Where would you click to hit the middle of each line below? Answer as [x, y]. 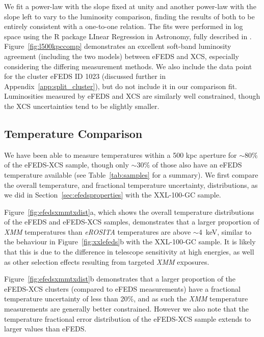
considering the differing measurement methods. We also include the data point [128, 66]
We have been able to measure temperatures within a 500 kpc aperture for [121, 155]
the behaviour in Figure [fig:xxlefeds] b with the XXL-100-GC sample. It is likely [130, 242]
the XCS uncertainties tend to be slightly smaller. [82, 106]
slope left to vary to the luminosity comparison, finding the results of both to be [129, 16]
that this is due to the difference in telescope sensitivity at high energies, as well [129, 252]
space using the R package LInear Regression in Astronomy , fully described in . [128, 36]
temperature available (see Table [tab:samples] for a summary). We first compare [131, 174]
